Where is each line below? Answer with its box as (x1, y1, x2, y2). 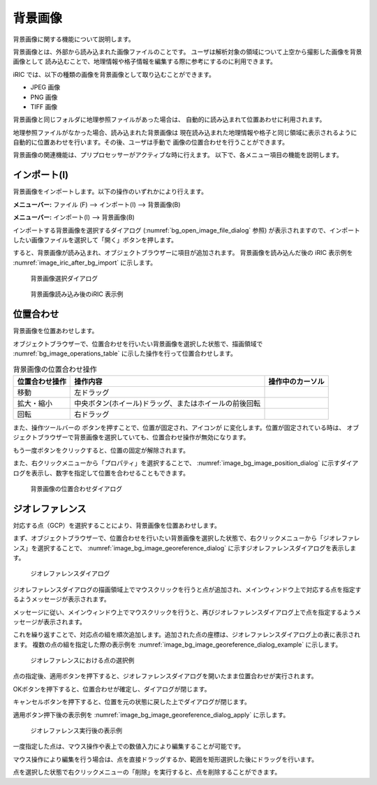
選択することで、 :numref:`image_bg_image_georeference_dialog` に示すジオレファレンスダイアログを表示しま (37, 543, 356, 552)
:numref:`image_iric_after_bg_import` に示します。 (13, 258, 157, 267)
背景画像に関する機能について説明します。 (13, 35, 135, 43)
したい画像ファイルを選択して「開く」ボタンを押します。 (13, 235, 178, 244)
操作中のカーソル (268, 376, 325, 386)
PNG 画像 (30, 93, 58, 101)
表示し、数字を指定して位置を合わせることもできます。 (31, 469, 190, 477)
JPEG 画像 (30, 83, 61, 91)
